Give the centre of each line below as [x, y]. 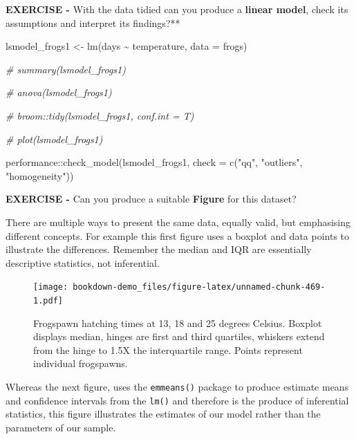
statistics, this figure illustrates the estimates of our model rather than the [163, 414]
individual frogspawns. [81, 363]
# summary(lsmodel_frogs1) [66, 69]
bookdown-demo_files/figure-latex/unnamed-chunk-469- [199, 287]
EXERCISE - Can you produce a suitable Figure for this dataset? [151, 199]
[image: [51, 287]
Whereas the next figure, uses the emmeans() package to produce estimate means [177, 386]
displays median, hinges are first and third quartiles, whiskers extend [179, 336]
